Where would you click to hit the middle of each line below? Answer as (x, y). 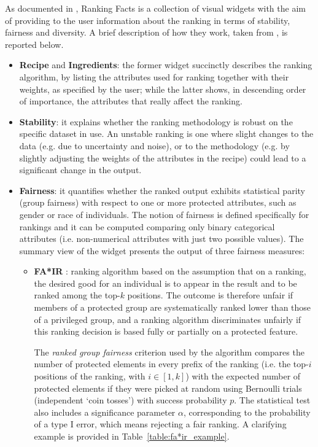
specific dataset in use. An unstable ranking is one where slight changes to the (166, 134)
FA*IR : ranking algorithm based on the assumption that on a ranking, (170, 271)
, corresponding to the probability (247, 412)
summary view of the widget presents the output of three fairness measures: (162, 250)
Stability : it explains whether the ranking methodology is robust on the (156, 121)
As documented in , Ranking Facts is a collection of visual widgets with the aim (155, 8)
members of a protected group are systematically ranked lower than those (173, 307)
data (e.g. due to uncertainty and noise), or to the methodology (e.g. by (154, 145)
